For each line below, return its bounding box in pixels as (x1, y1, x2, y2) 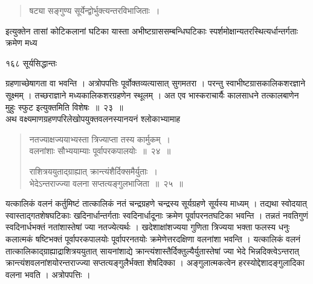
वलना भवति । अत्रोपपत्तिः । (5, 268, 91, 280)
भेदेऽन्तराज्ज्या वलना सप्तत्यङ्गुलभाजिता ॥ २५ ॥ (29, 176, 183, 189)
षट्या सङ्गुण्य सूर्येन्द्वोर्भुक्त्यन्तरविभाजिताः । (29, 4, 160, 16)
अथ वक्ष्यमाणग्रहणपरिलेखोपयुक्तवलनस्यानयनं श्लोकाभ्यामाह (5, 112, 181, 125)
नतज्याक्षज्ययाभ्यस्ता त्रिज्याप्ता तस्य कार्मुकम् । (29, 132, 170, 145)
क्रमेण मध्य (5, 36, 37, 49)
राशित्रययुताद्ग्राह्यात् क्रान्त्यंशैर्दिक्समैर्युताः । (29, 164, 158, 177)
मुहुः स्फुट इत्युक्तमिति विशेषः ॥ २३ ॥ (5, 100, 123, 113)
